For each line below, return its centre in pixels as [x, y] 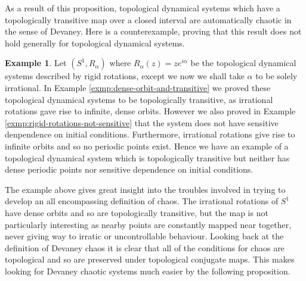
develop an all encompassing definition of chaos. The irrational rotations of [142, 201]
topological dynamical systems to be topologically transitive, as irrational [139, 99]
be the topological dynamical [243, 63]
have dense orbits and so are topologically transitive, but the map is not [137, 212]
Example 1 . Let [36, 63]
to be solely [276, 76]
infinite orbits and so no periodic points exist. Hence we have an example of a [147, 146]
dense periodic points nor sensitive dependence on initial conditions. [129, 169]
